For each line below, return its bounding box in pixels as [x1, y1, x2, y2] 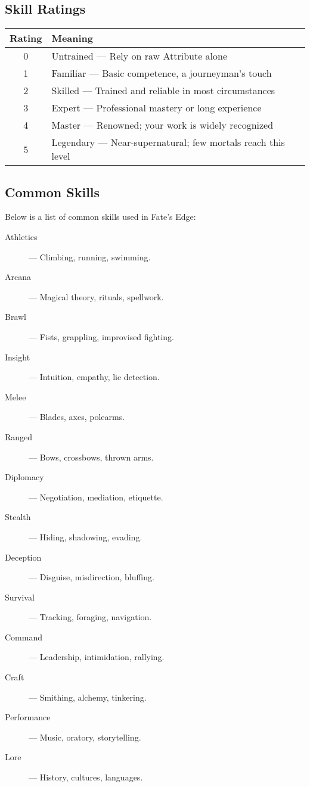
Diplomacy [5, 471, 44, 483]
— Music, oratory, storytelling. [29, 730, 141, 743]
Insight [5, 350, 30, 363]
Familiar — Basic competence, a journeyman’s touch [51, 66, 272, 80]
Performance [5, 711, 51, 723]
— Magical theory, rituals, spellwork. [29, 290, 164, 303]
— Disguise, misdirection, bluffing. [29, 571, 154, 583]
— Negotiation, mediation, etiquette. [29, 490, 163, 503]
